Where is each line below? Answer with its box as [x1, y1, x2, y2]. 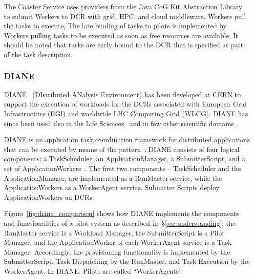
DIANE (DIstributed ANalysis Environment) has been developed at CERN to [4, 89, 241, 99]
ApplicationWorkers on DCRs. [4, 192, 94, 202]
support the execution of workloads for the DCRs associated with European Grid [4, 99, 247, 109]
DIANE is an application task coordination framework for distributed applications [4, 134, 250, 145]
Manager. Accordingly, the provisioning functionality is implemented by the [4, 246, 230, 257]
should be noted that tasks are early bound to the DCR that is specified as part [4, 40, 244, 50]
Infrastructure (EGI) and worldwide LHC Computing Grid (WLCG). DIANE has [4, 108, 248, 118]
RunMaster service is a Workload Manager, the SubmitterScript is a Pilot [4, 227, 225, 237]
